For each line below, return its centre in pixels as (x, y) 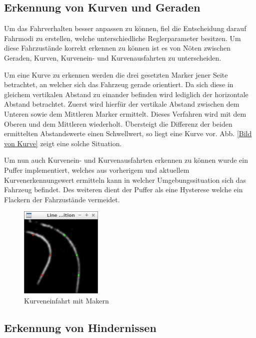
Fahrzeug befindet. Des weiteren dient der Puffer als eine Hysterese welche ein (123, 190)
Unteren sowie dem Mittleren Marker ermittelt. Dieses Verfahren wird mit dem (125, 113)
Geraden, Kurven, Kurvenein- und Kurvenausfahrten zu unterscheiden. (113, 57)
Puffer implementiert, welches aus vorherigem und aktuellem (97, 170)
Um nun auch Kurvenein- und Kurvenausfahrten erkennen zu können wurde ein (126, 160)
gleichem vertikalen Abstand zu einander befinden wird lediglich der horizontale (126, 94)
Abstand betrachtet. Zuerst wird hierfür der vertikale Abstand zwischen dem (122, 104)
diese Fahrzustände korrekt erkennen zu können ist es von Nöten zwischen (117, 48)
